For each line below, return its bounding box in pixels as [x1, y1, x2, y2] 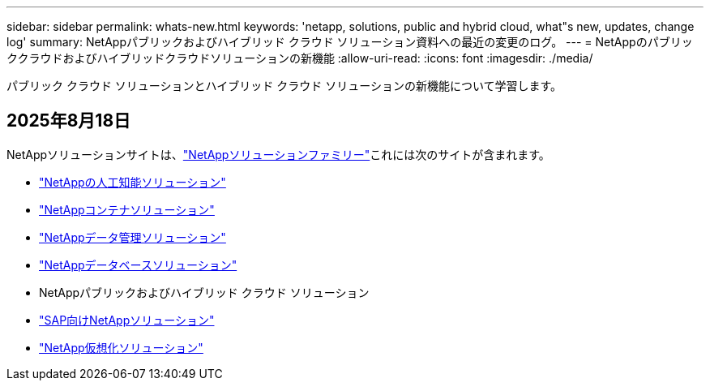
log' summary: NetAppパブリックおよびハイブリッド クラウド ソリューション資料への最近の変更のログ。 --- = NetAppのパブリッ [6, 35, 693, 49]
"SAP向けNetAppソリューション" [39, 312, 215, 327]
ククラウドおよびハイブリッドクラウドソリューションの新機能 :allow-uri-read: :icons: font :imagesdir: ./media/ [6, 51, 593, 65]
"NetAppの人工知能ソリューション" [39, 174, 226, 189]
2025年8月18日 [6, 110, 131, 131]
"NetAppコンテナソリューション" [39, 202, 215, 217]
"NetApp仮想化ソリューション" [39, 340, 203, 355]
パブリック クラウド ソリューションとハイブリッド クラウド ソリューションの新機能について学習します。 [6, 79, 562, 92]
